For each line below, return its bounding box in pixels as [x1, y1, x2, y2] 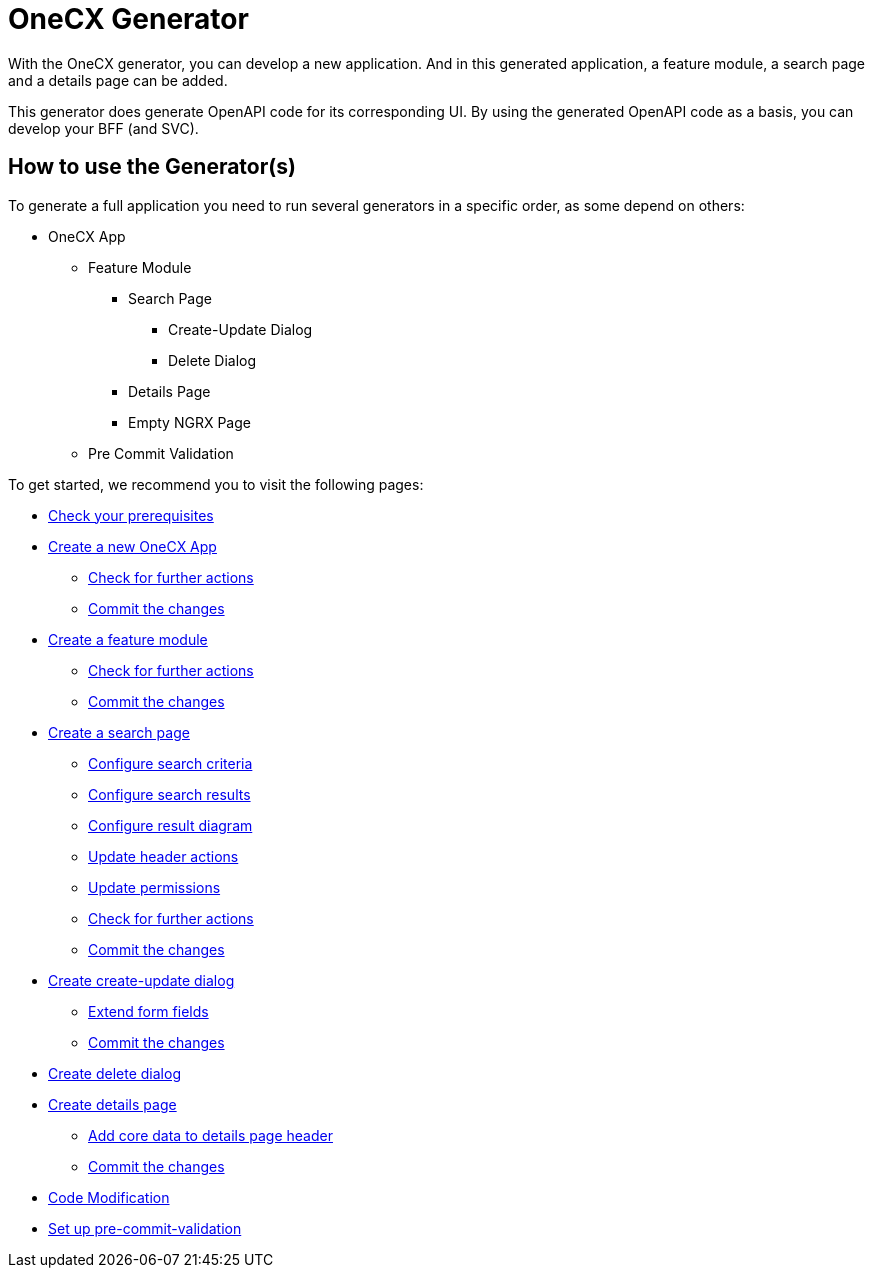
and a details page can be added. [8, 71, 228, 89]
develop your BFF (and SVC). [8, 119, 199, 137]
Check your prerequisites [48, 506, 214, 524]
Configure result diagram [88, 816, 253, 834]
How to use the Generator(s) [8, 154, 296, 180]
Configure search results [88, 785, 251, 803]
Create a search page [48, 723, 190, 741]
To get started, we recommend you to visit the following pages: [8, 475, 424, 493]
